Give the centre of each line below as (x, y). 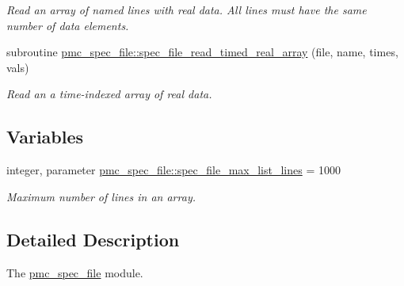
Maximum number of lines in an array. (101, 196)
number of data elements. (68, 25)
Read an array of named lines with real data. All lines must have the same (187, 10)
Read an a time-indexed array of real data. (109, 94)
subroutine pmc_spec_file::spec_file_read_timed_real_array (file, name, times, (202, 52)
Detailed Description (93, 239)
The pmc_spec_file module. (75, 272)
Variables (45, 137)
